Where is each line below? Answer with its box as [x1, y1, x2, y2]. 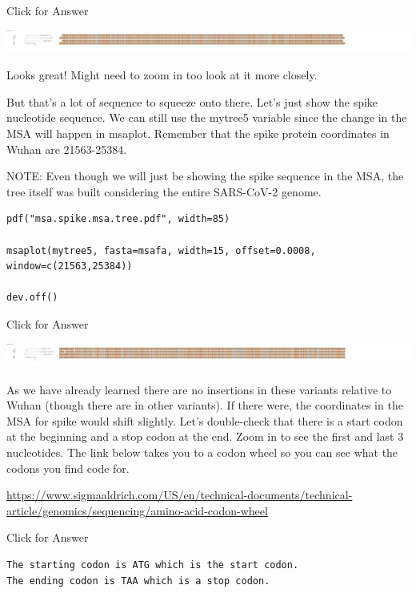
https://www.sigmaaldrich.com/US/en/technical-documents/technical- [6, 486, 353, 503]
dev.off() [6, 292, 58, 304]
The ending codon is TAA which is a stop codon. [6, 575, 270, 587]
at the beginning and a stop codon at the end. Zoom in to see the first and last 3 [6, 428, 404, 445]
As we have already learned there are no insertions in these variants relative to [6, 381, 392, 397]
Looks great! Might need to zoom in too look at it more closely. [6, 67, 318, 83]
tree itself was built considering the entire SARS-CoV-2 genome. [6, 183, 322, 200]
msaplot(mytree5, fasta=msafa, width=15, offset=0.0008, [6, 244, 316, 256]
